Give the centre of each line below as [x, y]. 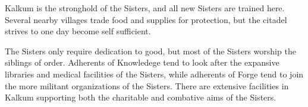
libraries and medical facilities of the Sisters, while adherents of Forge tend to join [154, 74]
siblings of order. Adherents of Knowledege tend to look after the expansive [142, 62]
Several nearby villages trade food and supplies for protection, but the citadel [146, 19]
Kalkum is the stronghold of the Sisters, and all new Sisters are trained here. [145, 8]
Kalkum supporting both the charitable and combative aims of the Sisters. [141, 97]
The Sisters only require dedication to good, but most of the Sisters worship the [150, 51]
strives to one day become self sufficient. [78, 31]
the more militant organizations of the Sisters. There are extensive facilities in [147, 85]
